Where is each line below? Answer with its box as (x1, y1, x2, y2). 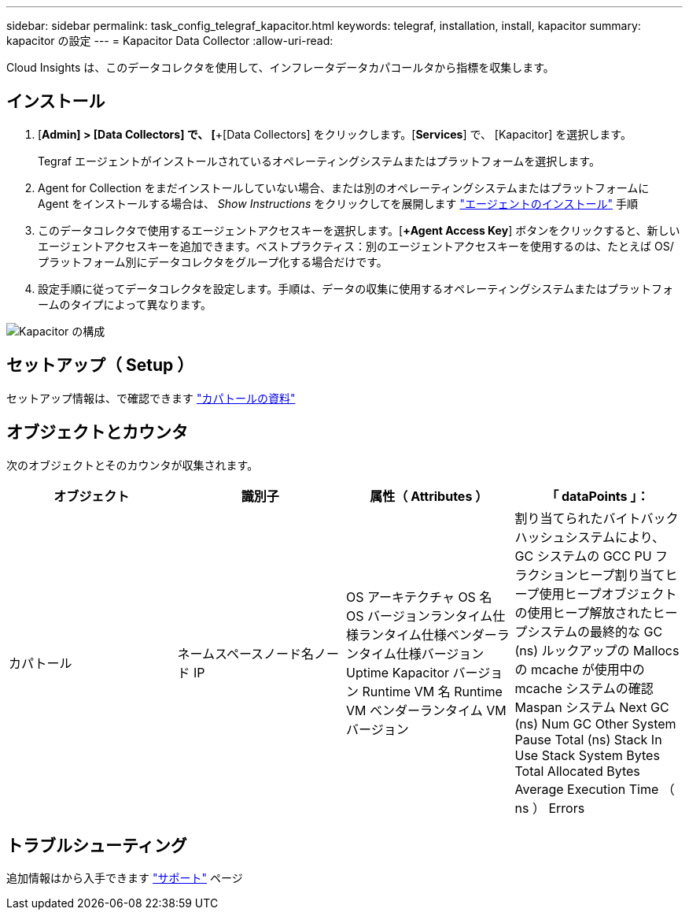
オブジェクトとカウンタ (6, 422, 188, 443)
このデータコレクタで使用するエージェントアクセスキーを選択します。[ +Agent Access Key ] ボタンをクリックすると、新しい (38, 223, 680, 237)
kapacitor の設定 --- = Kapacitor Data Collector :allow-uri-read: (6, 34, 333, 47)
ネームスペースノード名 (177, 645, 315, 662)
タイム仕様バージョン (359, 645, 485, 662)
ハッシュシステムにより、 (514, 528, 665, 545)
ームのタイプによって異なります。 (38, 297, 212, 311)
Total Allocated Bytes (514, 762, 640, 779)
